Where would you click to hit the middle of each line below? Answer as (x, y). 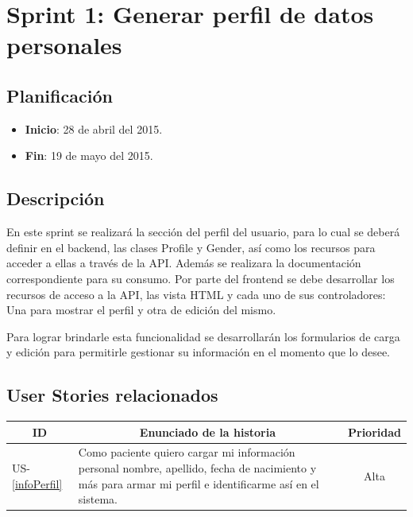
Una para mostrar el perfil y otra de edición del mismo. (141, 310)
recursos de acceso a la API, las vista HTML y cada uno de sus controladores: (196, 294)
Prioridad (374, 431)
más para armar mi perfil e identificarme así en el (199, 483)
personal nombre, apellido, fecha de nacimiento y (197, 468)
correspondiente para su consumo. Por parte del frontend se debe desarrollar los (201, 278)
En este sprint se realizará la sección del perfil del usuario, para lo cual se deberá (203, 232)
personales (64, 45)
